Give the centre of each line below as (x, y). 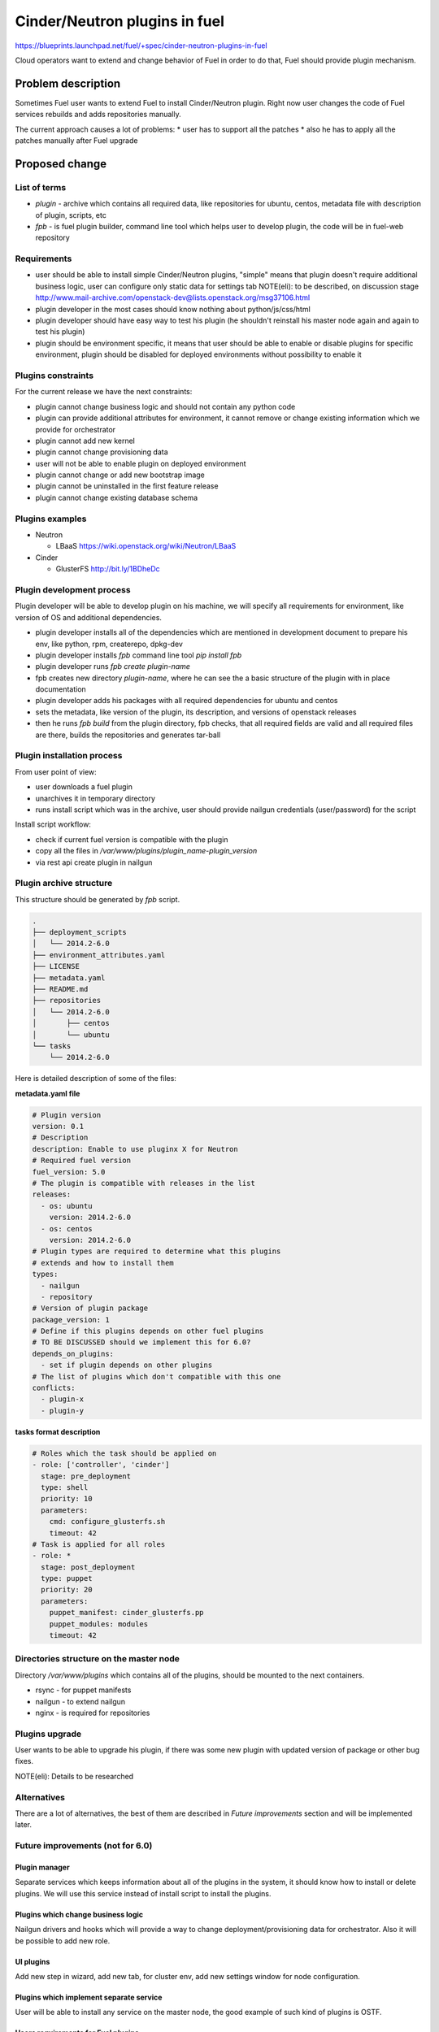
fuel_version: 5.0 (69, 1172)
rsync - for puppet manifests (83, 1690)
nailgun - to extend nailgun (80, 1701)
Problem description (68, 83)
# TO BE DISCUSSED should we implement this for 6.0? (141, 1342)
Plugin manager (42, 1867)
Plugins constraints (54, 376)
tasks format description (58, 1431)
